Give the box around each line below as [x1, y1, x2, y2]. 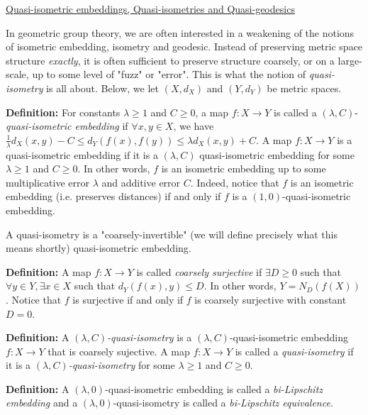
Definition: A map [6, 264, 91, 279]
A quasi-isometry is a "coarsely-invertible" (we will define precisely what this [6, 226, 338, 241]
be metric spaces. [267, 80, 342, 95]
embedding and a [6, 395, 78, 410]
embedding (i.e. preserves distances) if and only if [6, 189, 221, 204]
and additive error [101, 175, 181, 189]
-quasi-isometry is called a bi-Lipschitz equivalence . [113, 395, 333, 410]
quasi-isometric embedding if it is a [6, 147, 158, 162]
